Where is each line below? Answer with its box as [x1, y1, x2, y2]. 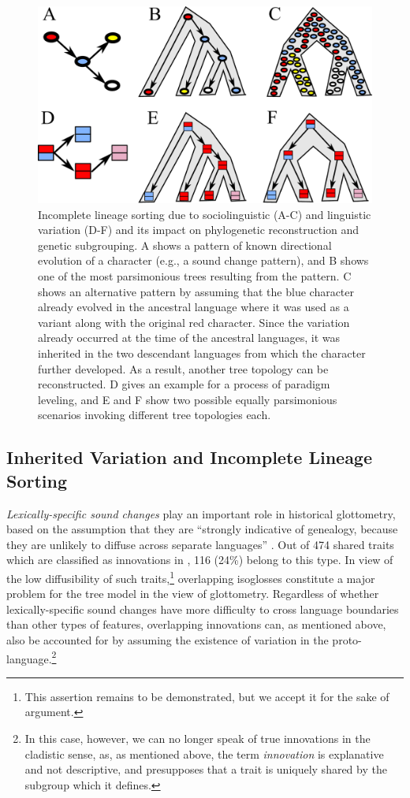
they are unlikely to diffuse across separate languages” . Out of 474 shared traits [6, 536, 394, 552]
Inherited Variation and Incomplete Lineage [6, 445, 373, 470]
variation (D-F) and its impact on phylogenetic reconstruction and [38, 221, 360, 238]
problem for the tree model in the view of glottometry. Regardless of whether [6, 585, 379, 602]
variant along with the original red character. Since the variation [38, 314, 350, 330]
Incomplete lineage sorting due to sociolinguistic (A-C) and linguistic [38, 206, 371, 222]
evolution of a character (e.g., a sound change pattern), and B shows [38, 252, 369, 269]
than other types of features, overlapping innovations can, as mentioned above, [6, 616, 386, 633]
